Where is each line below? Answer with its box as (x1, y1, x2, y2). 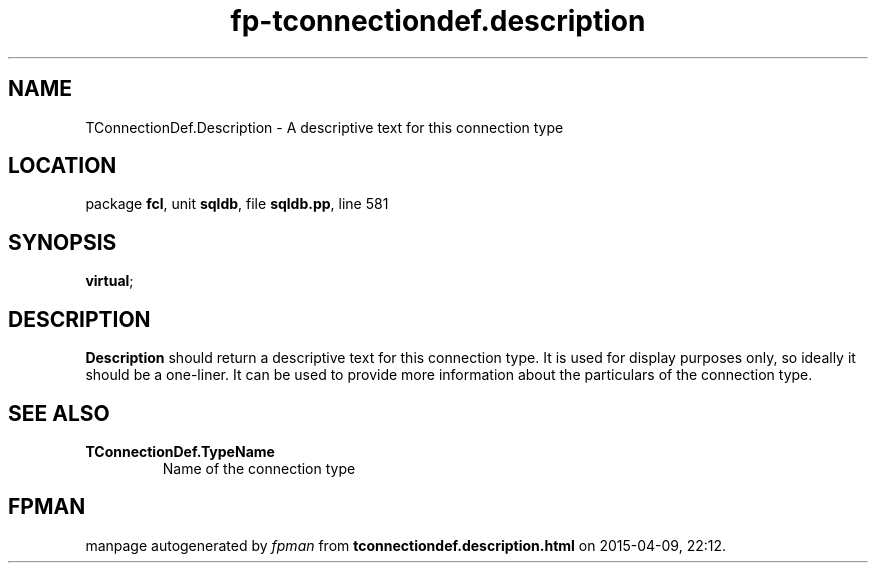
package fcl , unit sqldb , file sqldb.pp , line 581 (85, 195, 389, 213)
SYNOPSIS (8, 229, 117, 255)
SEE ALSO (8, 400, 110, 426)
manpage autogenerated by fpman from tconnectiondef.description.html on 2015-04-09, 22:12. (85, 536, 727, 554)
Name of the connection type (162, 459, 356, 477)
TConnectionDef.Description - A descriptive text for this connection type (85, 118, 564, 136)
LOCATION (8, 153, 117, 179)
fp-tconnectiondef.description (230, 4, 646, 38)
